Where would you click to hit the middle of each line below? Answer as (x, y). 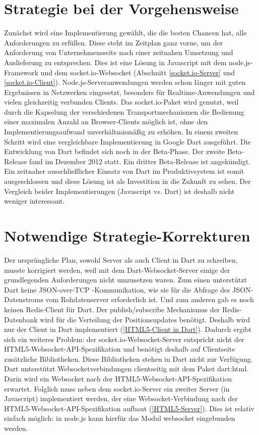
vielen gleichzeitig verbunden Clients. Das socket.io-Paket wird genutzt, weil (121, 102)
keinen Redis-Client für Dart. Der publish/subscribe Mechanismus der (112, 309)
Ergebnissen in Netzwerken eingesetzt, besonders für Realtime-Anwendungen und (129, 92)
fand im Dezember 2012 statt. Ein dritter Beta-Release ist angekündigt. (140, 161)
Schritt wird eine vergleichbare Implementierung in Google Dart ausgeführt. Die (127, 141)
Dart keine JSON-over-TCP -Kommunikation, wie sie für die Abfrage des (117, 289)
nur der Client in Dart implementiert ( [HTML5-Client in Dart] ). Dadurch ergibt (128, 329)
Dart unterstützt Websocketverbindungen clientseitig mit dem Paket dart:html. (126, 369)
